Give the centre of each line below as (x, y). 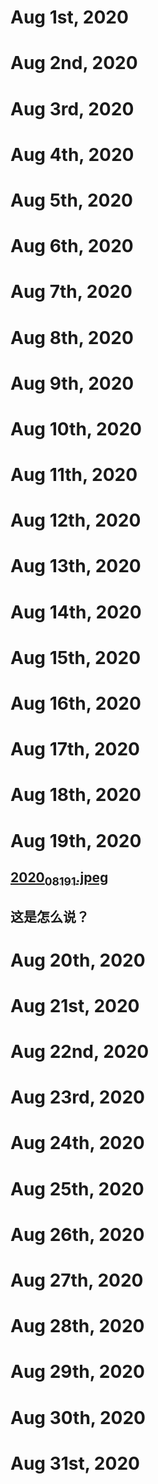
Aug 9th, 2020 (72, 383)
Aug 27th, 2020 (77, 1280)
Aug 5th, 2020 (71, 200)
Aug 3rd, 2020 (72, 108)
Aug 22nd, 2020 (80, 1052)
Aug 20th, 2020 (78, 960)
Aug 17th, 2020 (75, 749)
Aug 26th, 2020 (77, 1234)
